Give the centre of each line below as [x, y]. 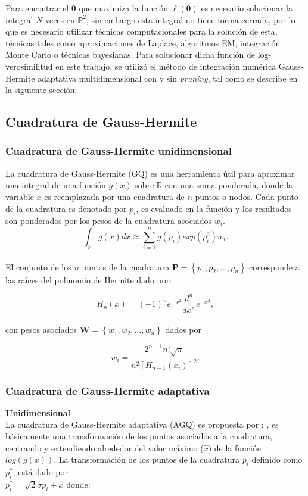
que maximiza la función [124, 8]
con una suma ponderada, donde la [229, 185]
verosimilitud [29, 66]
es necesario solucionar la [247, 8]
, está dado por [41, 472]
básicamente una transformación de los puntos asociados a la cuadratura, [139, 436]
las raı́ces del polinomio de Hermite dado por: [89, 280]
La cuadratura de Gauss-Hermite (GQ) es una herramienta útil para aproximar [150, 173]
